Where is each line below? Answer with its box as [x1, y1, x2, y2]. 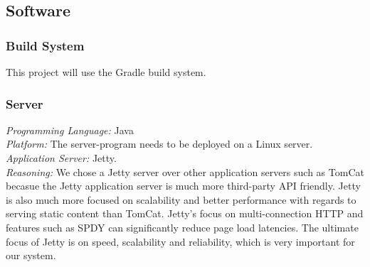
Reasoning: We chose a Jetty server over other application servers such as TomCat [6, 164, 364, 179]
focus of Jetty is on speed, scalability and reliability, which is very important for [6, 234, 355, 249]
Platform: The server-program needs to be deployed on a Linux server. [6, 136, 313, 151]
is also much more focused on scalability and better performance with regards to [6, 192, 356, 207]
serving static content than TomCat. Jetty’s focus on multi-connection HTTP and [6, 206, 364, 221]
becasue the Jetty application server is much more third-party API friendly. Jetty [6, 178, 361, 193]
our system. [6, 248, 56, 263]
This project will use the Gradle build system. [6, 65, 206, 79]
